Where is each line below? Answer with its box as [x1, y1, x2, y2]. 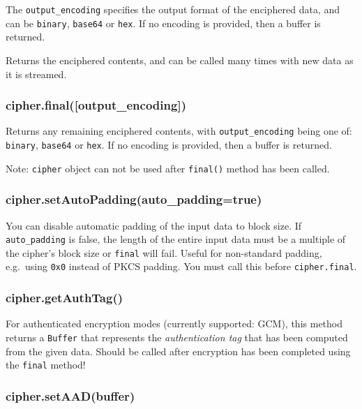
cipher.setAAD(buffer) [6, 387, 135, 404]
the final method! [6, 357, 86, 372]
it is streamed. [6, 66, 67, 81]
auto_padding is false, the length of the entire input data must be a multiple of [6, 232, 346, 246]
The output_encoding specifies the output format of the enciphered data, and [6, 2, 340, 16]
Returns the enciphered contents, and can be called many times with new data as [6, 52, 354, 67]
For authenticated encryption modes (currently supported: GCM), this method [6, 316, 342, 331]
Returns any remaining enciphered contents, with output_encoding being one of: [6, 124, 352, 138]
